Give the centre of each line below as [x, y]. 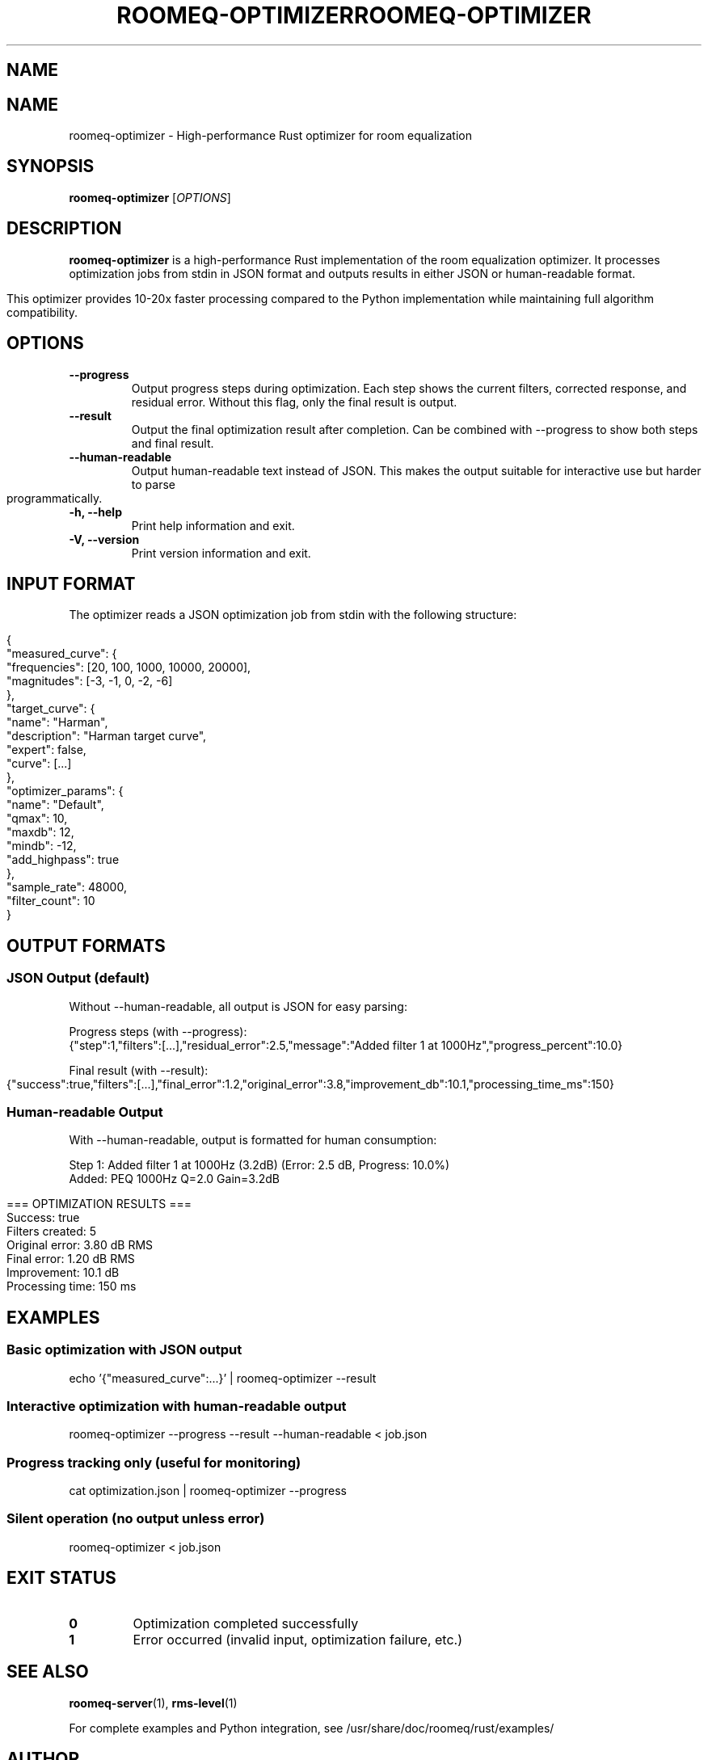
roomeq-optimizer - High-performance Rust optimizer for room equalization [270, 136]
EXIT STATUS [61, 1578]
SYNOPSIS [51, 166]
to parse [153, 484]
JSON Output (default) [78, 978]
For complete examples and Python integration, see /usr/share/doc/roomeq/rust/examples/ [312, 1728]
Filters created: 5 [52, 1232]
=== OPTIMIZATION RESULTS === [99, 1204]
